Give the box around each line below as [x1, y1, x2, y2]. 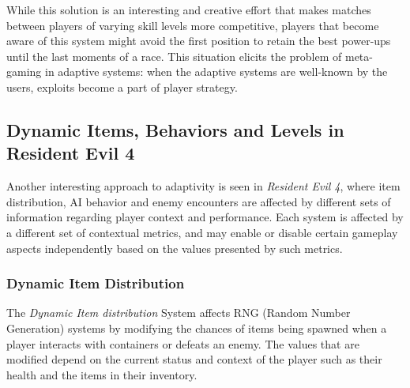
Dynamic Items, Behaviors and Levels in [6, 117, 344, 141]
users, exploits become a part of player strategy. [6, 78, 238, 95]
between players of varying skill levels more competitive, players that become [6, 17, 379, 33]
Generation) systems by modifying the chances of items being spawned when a [6, 319, 387, 336]
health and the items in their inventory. [6, 366, 197, 382]
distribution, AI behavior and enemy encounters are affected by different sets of [6, 193, 391, 209]
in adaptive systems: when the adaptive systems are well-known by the [44, 63, 388, 80]
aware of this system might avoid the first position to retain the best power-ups [6, 32, 391, 49]
